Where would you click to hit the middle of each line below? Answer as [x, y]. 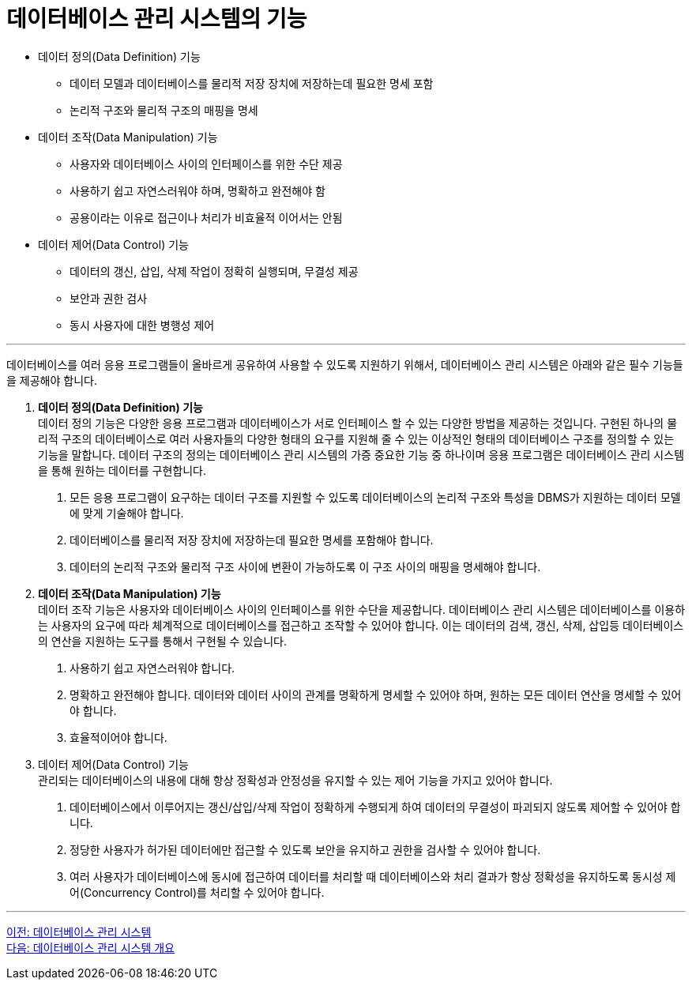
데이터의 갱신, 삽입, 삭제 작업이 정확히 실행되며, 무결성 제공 [214, 271]
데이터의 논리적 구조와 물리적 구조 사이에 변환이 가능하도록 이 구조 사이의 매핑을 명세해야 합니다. [305, 566]
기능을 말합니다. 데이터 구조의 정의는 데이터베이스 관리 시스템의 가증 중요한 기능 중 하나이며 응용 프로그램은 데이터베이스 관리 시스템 [361, 454]
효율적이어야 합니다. [118, 737]
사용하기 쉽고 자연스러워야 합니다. [152, 668]
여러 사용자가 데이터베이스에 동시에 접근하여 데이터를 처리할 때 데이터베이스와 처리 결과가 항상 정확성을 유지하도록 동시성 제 [373, 876]
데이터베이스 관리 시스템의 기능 [157, 19]
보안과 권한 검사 [109, 298]
